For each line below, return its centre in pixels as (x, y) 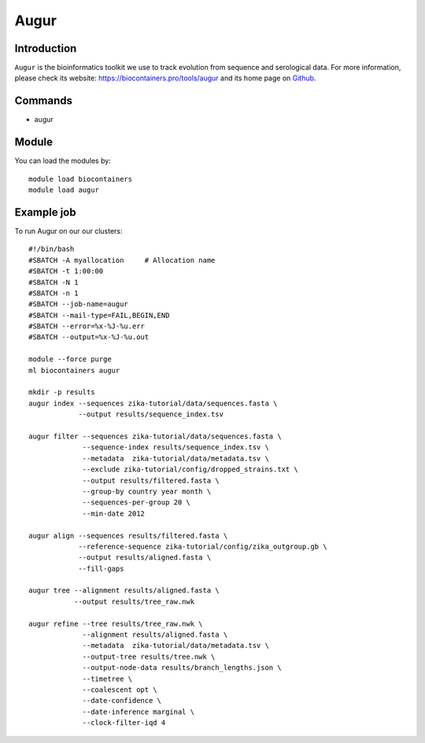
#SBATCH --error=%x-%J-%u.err (87, 326)
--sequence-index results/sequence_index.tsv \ (176, 447)
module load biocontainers (81, 179)
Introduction (46, 48)
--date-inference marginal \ (139, 712)
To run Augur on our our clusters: (68, 231)
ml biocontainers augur (74, 370)
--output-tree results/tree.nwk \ (149, 656)
